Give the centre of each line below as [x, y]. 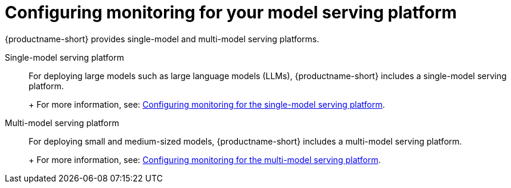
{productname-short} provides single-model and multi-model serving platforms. [162, 39]
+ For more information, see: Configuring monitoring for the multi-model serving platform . [205, 159]
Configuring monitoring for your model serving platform [231, 12]
